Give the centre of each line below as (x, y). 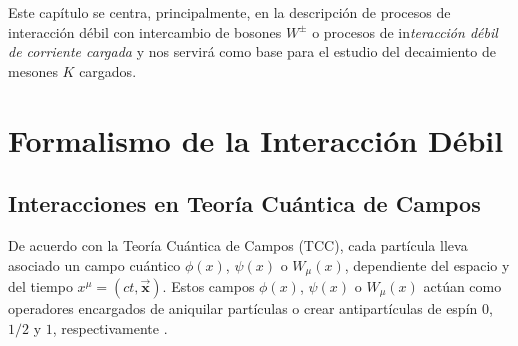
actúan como (462, 286)
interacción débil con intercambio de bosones (145, 31)
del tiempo (40, 286)
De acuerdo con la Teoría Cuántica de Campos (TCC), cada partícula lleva (238, 244)
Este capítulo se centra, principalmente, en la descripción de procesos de (229, 12)
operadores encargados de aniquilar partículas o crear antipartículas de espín (243, 308)
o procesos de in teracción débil (405, 31)
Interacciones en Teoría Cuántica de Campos (244, 203)
